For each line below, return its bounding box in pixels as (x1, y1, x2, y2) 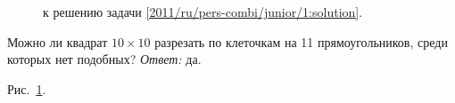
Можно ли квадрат (7, 32, 108, 51)
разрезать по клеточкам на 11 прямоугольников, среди (154, 32, 448, 51)
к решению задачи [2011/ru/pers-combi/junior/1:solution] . (43, 3, 363, 20)
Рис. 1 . (7, 79, 46, 98)
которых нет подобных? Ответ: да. (7, 50, 202, 68)
